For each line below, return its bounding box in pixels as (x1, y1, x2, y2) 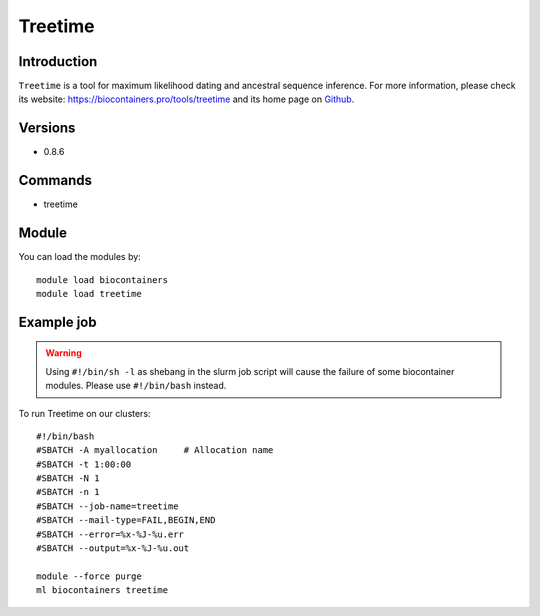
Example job (18, 313, 97, 330)
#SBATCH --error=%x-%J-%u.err (36, 528, 185, 540)
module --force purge (36, 570, 142, 582)
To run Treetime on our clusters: (18, 407, 151, 419)
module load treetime (36, 288, 142, 299)
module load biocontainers (36, 274, 169, 285)
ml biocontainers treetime (36, 585, 169, 596)
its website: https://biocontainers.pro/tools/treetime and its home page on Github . (18, 93, 355, 105)
